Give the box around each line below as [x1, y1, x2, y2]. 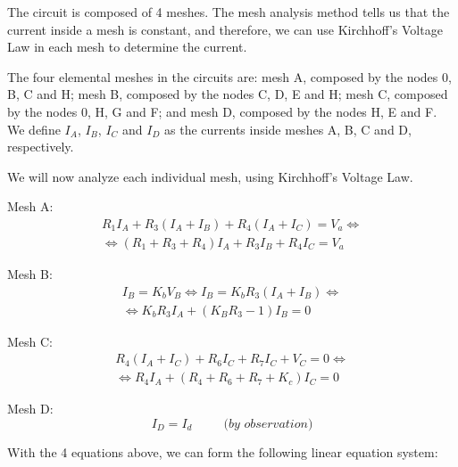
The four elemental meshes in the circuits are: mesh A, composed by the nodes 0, [7, 67, 452, 86]
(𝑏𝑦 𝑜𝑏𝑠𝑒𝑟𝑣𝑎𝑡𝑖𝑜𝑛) [223, 417, 313, 430]
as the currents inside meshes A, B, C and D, [164, 119, 412, 138]
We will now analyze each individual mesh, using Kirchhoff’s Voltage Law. [7, 167, 413, 185]
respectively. [7, 137, 74, 156]
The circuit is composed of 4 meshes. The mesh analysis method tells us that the [7, 3, 450, 20]
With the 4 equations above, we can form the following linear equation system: [7, 442, 438, 461]
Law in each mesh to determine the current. [7, 37, 247, 56]
